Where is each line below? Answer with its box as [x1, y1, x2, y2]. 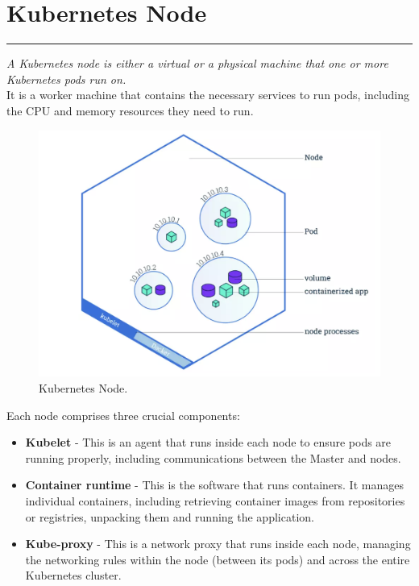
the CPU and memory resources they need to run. [6, 102, 254, 118]
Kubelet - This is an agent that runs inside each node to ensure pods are [25, 434, 392, 451]
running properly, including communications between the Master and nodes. [25, 449, 401, 466]
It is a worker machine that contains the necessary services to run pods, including [6, 86, 410, 103]
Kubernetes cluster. [25, 567, 122, 584]
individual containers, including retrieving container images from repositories [25, 492, 405, 509]
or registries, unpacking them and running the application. [25, 508, 314, 525]
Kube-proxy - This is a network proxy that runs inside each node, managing [25, 535, 411, 552]
